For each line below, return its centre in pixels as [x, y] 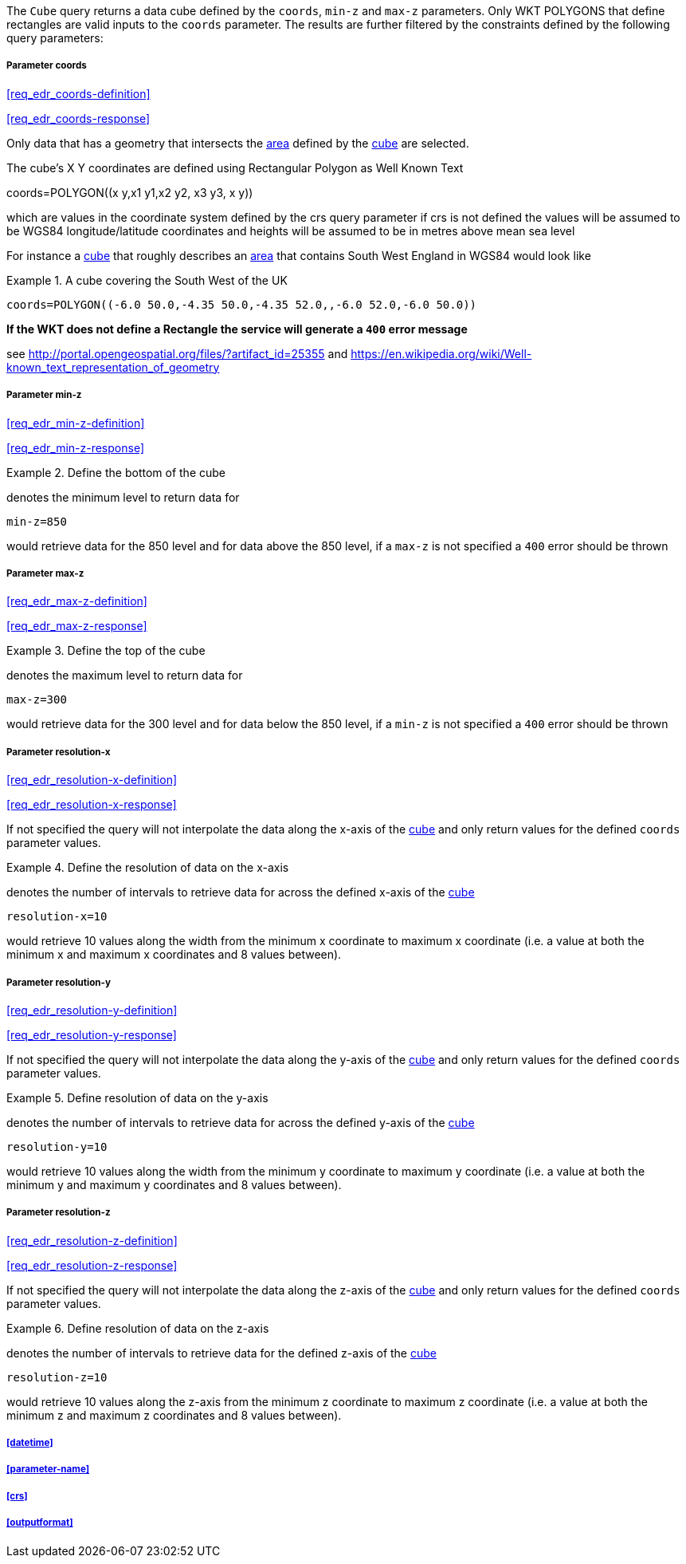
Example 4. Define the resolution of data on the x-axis [148, 868]
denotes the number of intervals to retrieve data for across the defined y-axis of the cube [241, 1122]
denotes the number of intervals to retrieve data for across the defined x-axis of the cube [241, 892]
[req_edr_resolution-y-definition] [92, 1010]
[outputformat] [40, 1523]
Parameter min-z [44, 395]
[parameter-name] [48, 1469]
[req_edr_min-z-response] [75, 447]
